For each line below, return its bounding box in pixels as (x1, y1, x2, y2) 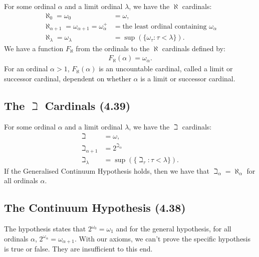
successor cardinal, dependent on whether (4, 73, 131, 84)
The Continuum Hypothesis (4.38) (4, 200, 186, 215)
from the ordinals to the (76, 43, 150, 53)
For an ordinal (4, 63, 48, 74)
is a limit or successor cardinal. (140, 73, 235, 84)
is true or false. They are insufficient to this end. (4, 243, 153, 254)
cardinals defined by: (162, 43, 225, 53)
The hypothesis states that (4, 223, 86, 234)
